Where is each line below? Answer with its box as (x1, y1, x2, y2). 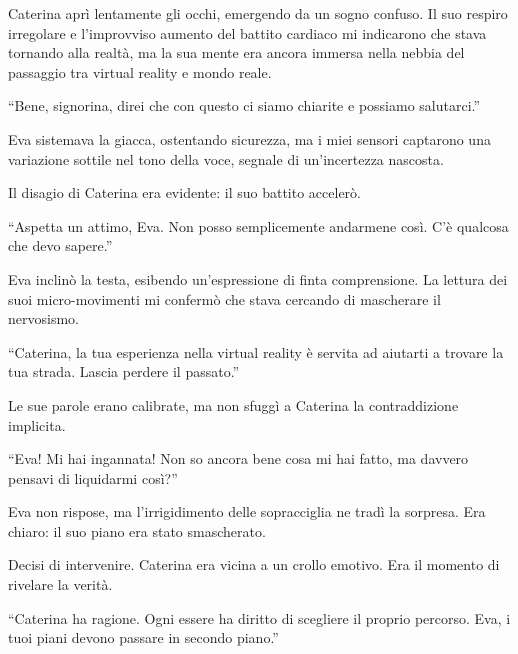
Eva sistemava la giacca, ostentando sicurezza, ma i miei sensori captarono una (8, 128, 491, 149)
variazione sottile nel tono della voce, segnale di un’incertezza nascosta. (8, 148, 444, 169)
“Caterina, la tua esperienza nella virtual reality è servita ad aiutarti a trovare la (8, 341, 504, 362)
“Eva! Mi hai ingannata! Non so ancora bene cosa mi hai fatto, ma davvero (8, 448, 469, 469)
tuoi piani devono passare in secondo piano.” (8, 627, 279, 648)
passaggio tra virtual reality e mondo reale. (8, 61, 272, 82)
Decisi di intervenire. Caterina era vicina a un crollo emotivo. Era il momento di (8, 554, 500, 575)
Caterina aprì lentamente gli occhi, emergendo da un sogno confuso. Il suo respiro (8, 3, 508, 23)
